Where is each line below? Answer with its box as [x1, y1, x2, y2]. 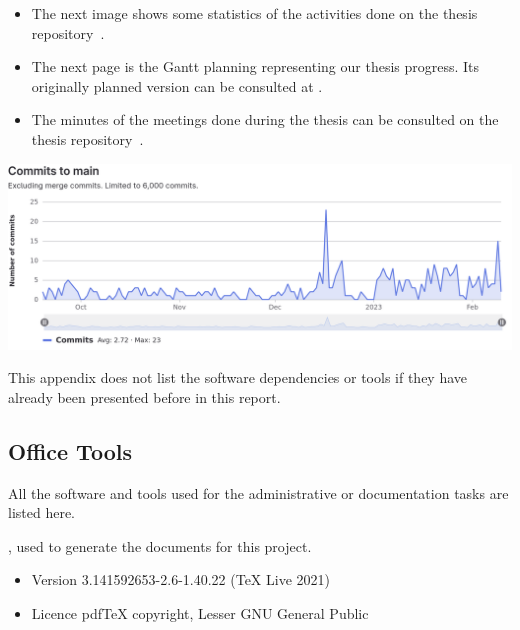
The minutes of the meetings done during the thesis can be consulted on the [31, 109, 499, 130]
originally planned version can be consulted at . [31, 75, 323, 96]
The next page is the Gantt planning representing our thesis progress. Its [31, 56, 480, 77]
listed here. [8, 502, 76, 523]
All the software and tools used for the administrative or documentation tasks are [8, 482, 509, 503]
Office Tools [8, 435, 132, 466]
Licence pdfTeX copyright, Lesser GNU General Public [31, 602, 369, 623]
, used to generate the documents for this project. [8, 535, 312, 556]
